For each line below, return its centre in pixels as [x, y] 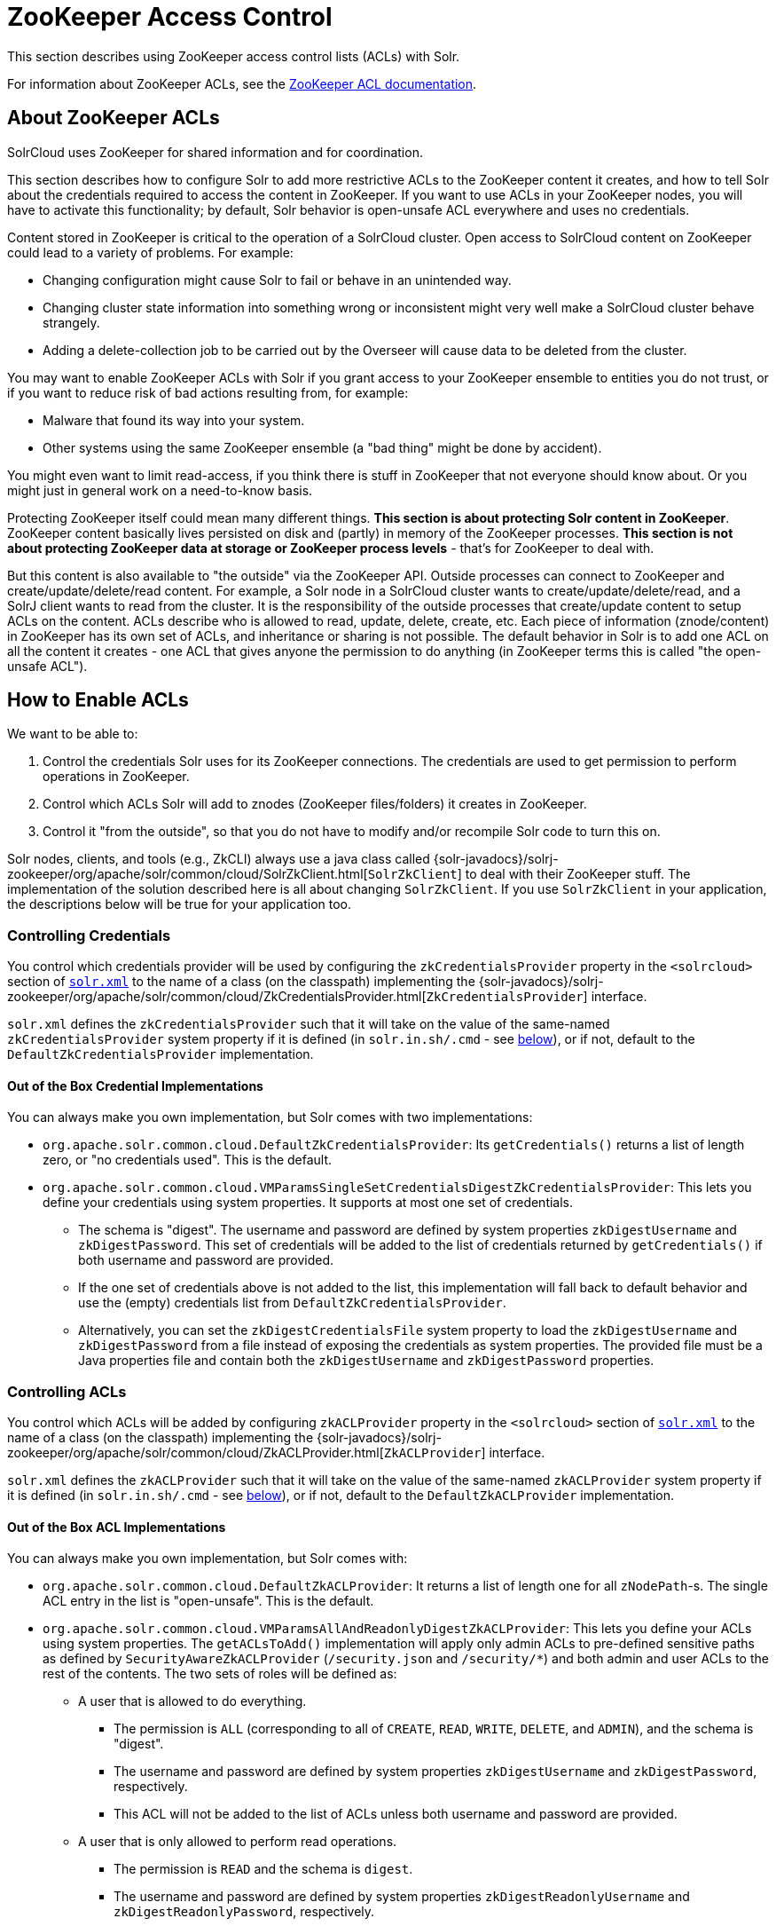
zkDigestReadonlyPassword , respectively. [244, 1912]
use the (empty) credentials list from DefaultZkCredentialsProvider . [292, 1303]
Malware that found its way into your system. [174, 420]
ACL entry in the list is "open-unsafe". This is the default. [208, 1601]
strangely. [71, 322]
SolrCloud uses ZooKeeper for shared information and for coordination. [215, 152]
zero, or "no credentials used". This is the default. [188, 1160]
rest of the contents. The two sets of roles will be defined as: [220, 1674]
